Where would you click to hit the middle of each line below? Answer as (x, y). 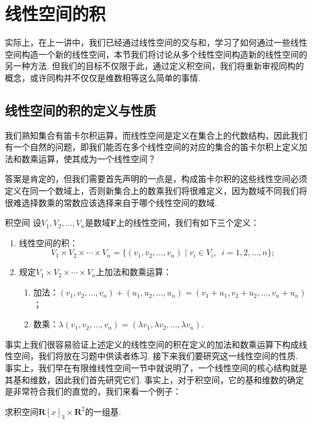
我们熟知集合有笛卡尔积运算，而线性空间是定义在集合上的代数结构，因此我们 (156, 135)
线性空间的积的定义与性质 (80, 110)
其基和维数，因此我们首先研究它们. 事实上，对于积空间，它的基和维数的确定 (154, 379)
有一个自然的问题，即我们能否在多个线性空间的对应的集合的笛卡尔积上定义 (152, 147)
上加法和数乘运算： (133, 272)
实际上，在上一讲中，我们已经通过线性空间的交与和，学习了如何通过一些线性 (156, 42)
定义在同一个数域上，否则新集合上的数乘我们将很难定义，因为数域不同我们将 (156, 191)
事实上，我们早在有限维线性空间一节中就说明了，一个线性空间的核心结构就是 (156, 368)
